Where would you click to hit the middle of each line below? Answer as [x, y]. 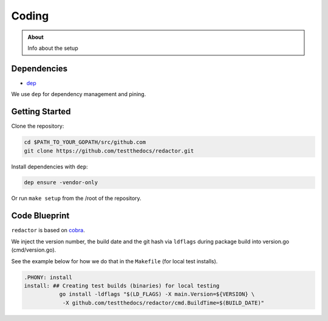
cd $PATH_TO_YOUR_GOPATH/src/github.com [85, 142]
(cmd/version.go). [34, 250]
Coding [30, 16]
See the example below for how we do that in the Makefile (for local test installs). [114, 261]
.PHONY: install [48, 277]
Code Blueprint [40, 216]
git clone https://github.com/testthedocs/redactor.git [109, 151]
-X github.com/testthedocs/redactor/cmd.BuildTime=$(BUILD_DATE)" [163, 303]
